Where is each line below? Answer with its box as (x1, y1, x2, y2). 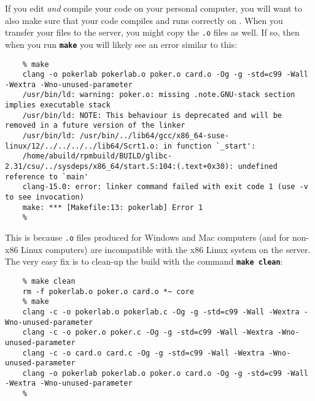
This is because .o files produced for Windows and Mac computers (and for (5, 231, 290, 243)
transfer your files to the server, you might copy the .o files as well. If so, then (5, 26, 300, 39)
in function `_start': (163, 141, 256, 150)
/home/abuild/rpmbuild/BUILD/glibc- (22, 152, 173, 161)
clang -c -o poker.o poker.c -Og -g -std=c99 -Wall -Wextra (22, 328, 273, 337)
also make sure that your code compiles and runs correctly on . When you (5, 14, 283, 26)
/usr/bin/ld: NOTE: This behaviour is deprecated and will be (22, 111, 282, 120)
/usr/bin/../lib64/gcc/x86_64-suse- (79, 131, 230, 141)
